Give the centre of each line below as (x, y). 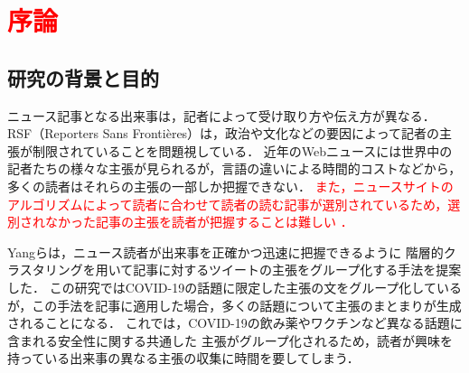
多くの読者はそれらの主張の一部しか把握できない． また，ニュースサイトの (230, 186)
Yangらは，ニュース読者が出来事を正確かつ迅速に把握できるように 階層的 (225, 252)
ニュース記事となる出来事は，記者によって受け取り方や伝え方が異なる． (221, 115)
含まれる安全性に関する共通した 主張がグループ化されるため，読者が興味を (230, 340)
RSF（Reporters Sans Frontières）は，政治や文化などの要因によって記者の (223, 133)
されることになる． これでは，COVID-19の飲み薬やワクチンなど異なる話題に (235, 323)
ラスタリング (45, 270)
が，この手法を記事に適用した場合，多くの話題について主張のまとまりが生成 (234, 305)
